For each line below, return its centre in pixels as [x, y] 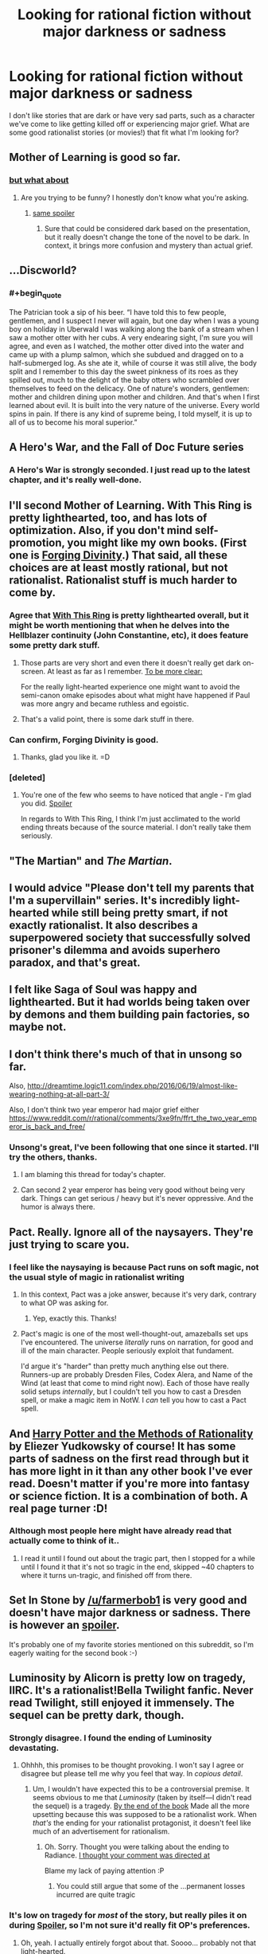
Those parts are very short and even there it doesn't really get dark [130, 662]
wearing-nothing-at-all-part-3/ [59, 1094]
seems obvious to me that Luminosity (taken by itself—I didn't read [142, 1798]
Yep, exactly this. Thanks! [75, 1318]
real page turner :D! [58, 1508]
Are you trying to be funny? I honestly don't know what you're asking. [134, 198]
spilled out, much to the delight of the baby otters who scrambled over [124, 379]
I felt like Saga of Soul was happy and [103, 990]
